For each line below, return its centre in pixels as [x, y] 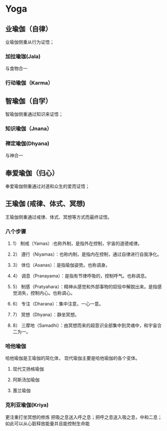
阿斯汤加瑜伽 [26, 380]
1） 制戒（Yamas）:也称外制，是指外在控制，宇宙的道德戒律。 [76, 243]
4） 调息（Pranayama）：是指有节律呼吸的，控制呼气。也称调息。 [81, 276]
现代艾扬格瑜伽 [28, 369]
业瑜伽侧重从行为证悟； [30, 42]
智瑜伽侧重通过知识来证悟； [34, 114]
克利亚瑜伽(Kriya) [27, 405]
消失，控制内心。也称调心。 [46, 293]
